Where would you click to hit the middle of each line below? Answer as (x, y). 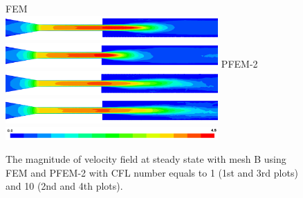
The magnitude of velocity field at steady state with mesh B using (146, 159)
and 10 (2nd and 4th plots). (64, 186)
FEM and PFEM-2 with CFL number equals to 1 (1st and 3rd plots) (152, 172)
